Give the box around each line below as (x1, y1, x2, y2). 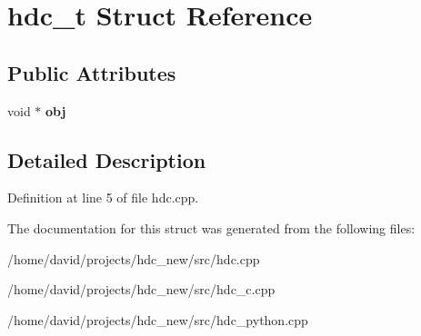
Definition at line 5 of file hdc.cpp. (7, 188, 199, 207)
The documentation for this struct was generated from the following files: (7, 218, 416, 237)
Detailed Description (7, 145, 206, 173)
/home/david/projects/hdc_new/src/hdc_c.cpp (7, 280, 276, 299)
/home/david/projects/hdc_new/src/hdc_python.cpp (7, 310, 308, 329)
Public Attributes (7, 58, 176, 86)
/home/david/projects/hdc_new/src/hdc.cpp (7, 249, 260, 268)
